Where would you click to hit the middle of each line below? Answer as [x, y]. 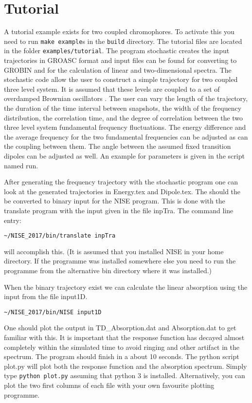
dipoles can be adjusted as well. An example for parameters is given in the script [124, 155]
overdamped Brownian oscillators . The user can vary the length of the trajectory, [126, 98]
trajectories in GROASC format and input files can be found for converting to [120, 60]
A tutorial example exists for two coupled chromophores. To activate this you [119, 31]
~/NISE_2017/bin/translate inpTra [60, 236]
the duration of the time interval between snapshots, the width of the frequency [123, 108]
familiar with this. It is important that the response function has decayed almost [124, 337]
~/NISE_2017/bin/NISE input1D [53, 312]
